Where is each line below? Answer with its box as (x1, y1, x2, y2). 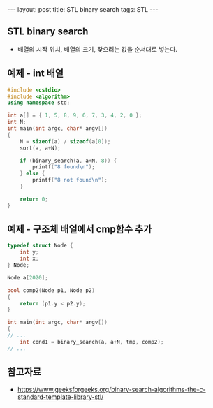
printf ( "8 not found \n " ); (32, 177, 108, 184)
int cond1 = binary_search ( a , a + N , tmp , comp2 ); (20, 338, 164, 345)
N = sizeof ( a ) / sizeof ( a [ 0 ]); (20, 138, 111, 145)
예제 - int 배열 (7, 68, 64, 80)
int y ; (20, 249, 39, 256)
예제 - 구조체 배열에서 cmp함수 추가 (7, 224, 152, 235)
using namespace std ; (7, 99, 71, 106)
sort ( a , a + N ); (20, 145, 61, 152)
